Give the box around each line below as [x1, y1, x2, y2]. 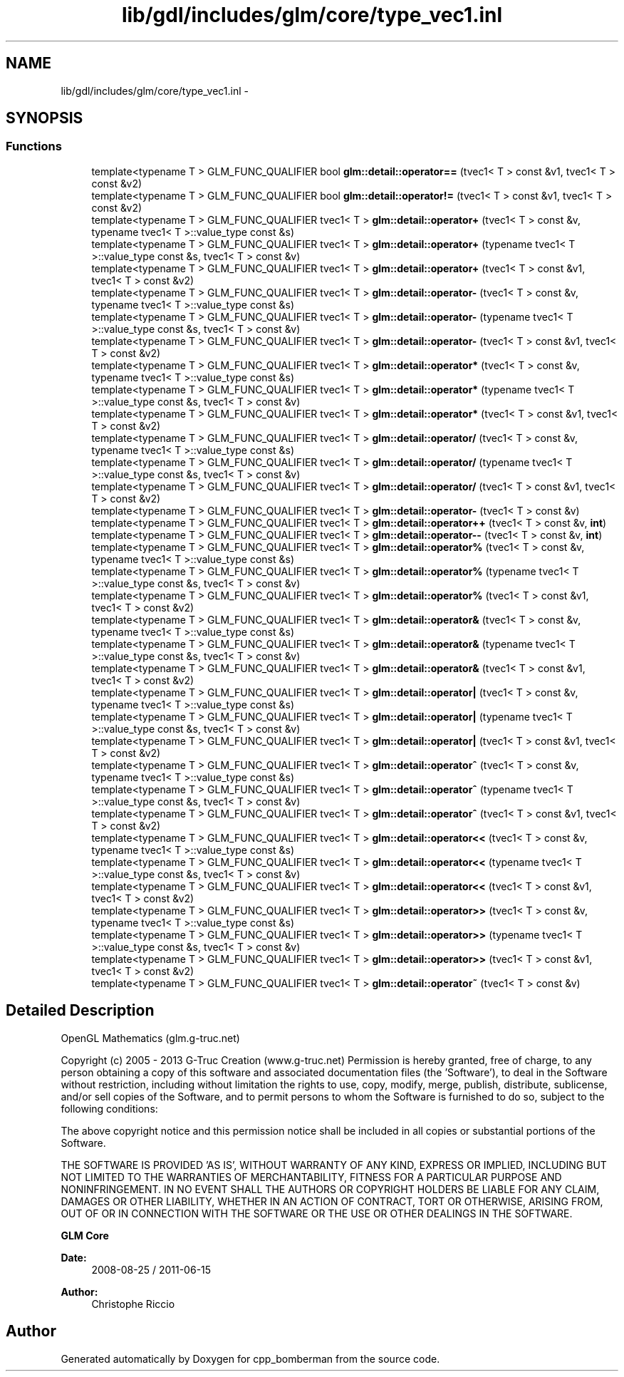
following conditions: [61, 1102, 158, 1115]
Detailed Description [6, 1001, 155, 1020]
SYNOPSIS [6, 109, 83, 128]
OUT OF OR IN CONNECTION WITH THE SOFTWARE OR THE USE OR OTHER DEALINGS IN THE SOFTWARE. [61, 1207, 573, 1219]
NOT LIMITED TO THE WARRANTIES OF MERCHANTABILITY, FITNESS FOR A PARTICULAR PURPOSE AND [61, 1170, 562, 1183]
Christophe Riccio [91, 1297, 175, 1310]
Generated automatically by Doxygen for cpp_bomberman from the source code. [61, 1352, 440, 1365]
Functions [6, 139, 62, 154]
